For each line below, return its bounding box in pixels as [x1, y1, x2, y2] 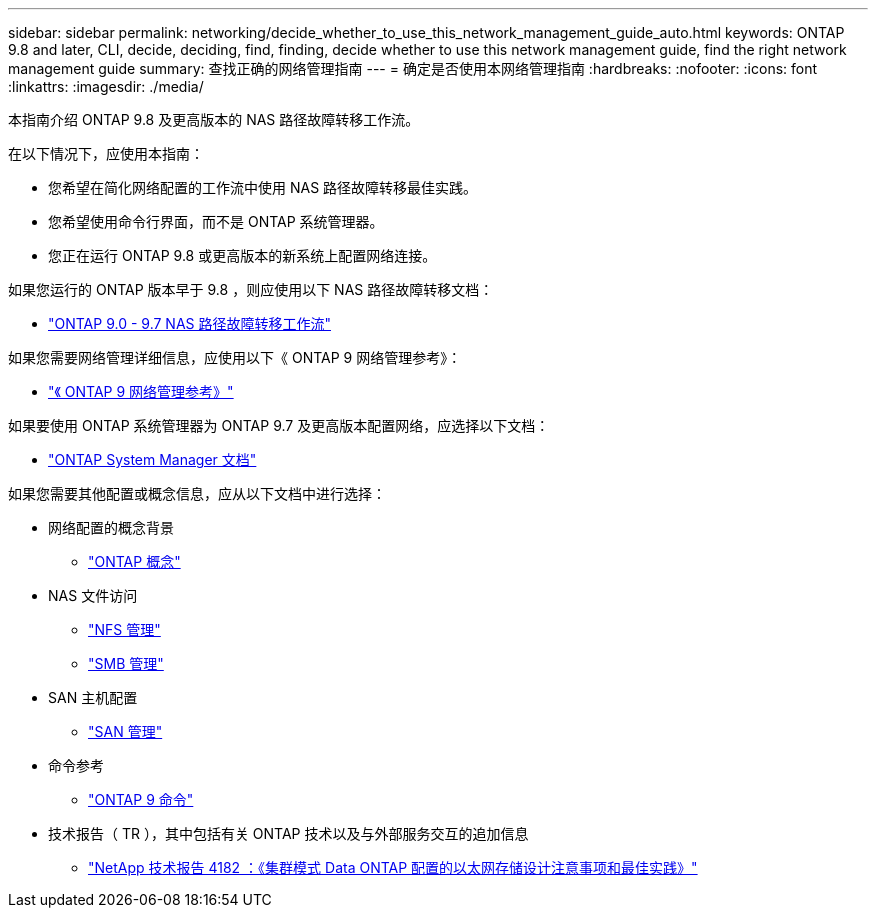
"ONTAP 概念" [88, 553, 181, 570]
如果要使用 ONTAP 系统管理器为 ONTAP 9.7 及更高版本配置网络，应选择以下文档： [8, 417, 550, 434]
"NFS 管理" [88, 621, 161, 638]
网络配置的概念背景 [48, 519, 174, 536]
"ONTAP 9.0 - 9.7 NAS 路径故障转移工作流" [48, 315, 331, 332]
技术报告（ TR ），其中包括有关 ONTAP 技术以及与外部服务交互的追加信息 [48, 825, 529, 842]
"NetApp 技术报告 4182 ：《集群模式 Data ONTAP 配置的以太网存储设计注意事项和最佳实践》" [88, 859, 698, 876]
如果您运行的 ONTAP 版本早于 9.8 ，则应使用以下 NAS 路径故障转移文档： [8, 281, 494, 298]
